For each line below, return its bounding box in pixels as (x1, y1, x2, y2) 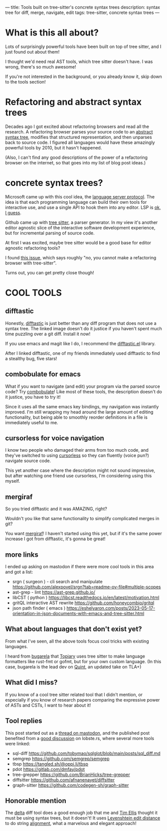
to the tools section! (5, 78, 46, 84)
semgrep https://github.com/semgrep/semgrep (12, 756, 110, 762)
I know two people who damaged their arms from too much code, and (5, 447, 149, 453)
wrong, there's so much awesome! (5, 63, 76, 69)
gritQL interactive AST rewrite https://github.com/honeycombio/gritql (12, 600, 155, 606)
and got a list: (5, 569, 33, 575)
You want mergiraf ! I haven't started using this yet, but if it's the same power (5, 531, 162, 537)
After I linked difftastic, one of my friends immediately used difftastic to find (5, 350, 160, 356)
